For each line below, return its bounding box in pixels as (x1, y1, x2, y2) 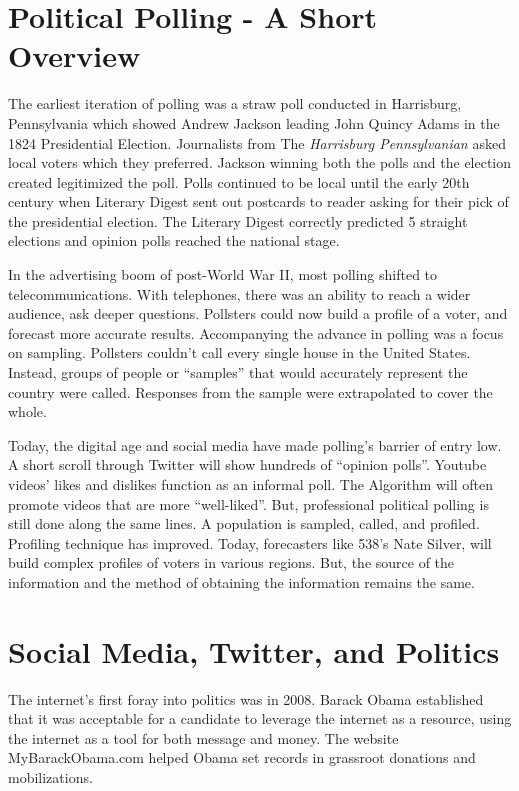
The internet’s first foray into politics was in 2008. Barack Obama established (8, 688, 484, 709)
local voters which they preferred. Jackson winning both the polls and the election (8, 152, 512, 173)
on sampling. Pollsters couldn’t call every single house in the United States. (8, 342, 471, 363)
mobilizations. (8, 767, 93, 788)
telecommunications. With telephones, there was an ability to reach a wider (8, 283, 471, 304)
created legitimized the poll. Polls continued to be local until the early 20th (8, 171, 470, 192)
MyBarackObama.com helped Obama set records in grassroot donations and (8, 747, 476, 768)
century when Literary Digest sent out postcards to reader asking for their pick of (8, 191, 509, 212)
